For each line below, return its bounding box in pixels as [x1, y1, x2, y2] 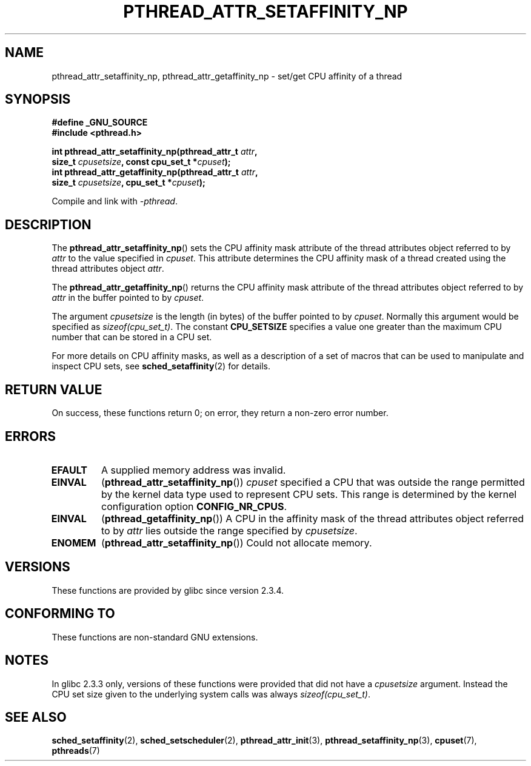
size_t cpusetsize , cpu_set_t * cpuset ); [52, 177, 205, 188]
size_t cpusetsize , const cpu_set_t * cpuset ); [52, 156, 231, 167]
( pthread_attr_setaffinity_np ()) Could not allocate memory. [101, 536, 372, 549]
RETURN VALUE [5, 381, 102, 397]
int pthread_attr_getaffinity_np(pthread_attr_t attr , [52, 167, 258, 178]
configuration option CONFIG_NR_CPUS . [101, 500, 287, 512]
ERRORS [5, 428, 56, 444]
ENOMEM [51, 536, 96, 549]
